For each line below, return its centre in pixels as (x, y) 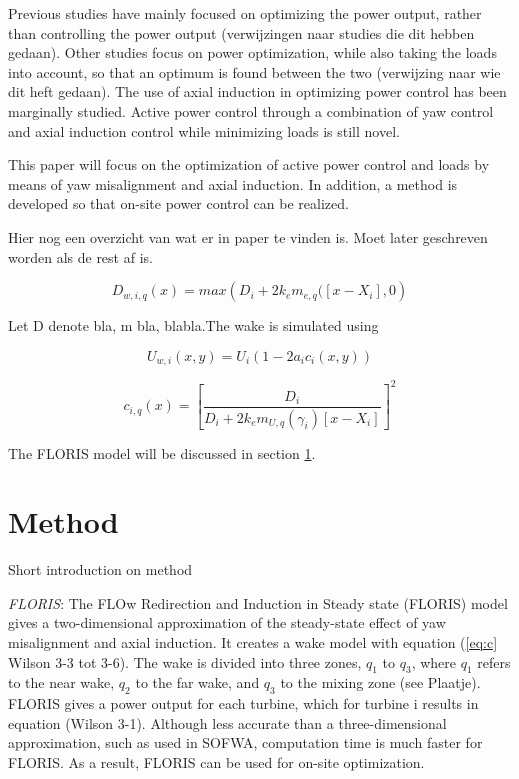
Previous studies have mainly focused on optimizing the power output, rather (245, 13)
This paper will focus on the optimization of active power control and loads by (249, 164)
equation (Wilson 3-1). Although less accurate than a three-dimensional (227, 722)
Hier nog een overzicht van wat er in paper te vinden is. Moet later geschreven (248, 236)
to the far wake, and (197, 682)
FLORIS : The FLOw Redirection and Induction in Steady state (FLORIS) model (258, 602)
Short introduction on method (100, 569)
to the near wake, (61, 682)
